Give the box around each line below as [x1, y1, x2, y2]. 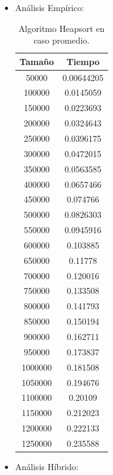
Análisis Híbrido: [15, 460, 79, 473]
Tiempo [66, 55, 100, 68]
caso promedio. [33, 34, 90, 47]
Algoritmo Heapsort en [18, 21, 105, 34]
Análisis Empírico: [15, 1, 84, 14]
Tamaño [19, 55, 54, 68]
